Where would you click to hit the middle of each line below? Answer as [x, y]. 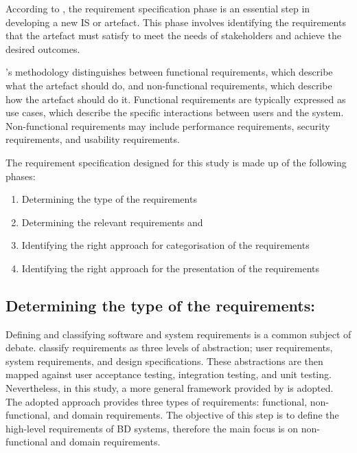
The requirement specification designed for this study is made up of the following [176, 162]
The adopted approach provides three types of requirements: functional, [157, 401]
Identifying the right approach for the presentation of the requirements [171, 268]
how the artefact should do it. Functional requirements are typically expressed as [176, 99]
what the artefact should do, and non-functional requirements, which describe [169, 85]
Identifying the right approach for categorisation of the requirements [165, 245]
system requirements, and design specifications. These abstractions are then [164, 361]
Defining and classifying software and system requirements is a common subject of [178, 334]
